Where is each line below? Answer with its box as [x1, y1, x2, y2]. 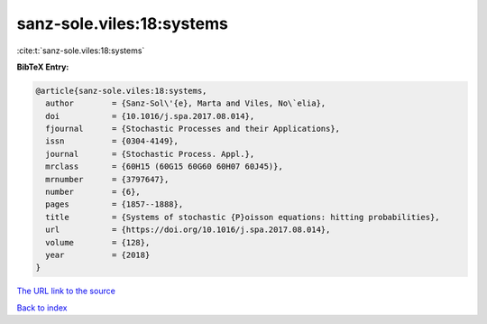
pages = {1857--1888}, [45, 199, 184, 209]
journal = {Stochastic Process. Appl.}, [45, 149, 255, 159]
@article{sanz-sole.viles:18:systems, [35, 86, 207, 96]
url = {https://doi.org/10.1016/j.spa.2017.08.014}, [45, 225, 331, 235]
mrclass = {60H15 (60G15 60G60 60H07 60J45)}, [45, 162, 283, 171]
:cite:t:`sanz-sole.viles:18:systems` [16, 45, 145, 56]
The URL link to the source [16, 285, 116, 297]
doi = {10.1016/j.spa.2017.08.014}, [45, 111, 255, 121]
